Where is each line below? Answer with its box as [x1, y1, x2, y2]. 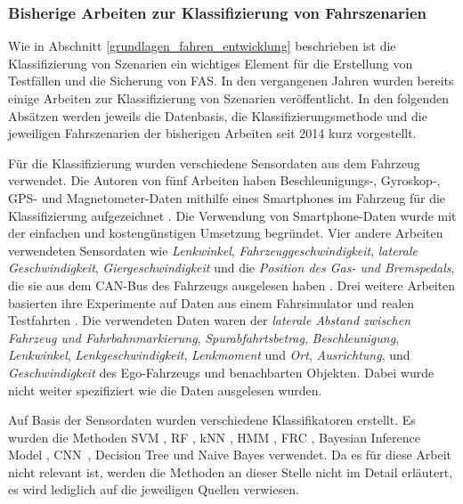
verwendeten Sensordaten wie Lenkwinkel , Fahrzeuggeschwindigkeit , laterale [8, 240, 418, 259]
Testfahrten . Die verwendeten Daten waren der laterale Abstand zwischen [8, 311, 411, 329]
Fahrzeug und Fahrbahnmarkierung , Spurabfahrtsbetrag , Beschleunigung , [8, 328, 400, 346]
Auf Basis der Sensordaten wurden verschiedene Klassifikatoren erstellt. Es [8, 411, 416, 429]
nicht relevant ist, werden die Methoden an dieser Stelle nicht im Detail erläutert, [8, 462, 453, 481]
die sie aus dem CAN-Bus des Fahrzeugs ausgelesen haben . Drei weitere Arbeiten [8, 275, 456, 294]
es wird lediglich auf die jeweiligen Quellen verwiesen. [8, 480, 299, 499]
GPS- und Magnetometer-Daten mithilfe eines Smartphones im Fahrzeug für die [8, 188, 446, 207]
